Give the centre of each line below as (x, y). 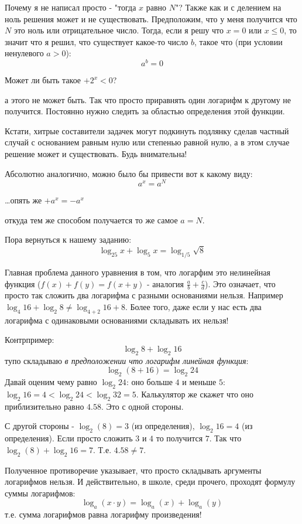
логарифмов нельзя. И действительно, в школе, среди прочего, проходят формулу (150, 482)
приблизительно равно (44, 406)
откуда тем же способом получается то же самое (91, 220)
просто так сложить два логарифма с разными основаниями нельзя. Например (144, 295)
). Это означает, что (240, 283)
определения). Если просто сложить (69, 438)
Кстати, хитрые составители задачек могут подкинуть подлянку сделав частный (147, 130)
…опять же (23, 200)
